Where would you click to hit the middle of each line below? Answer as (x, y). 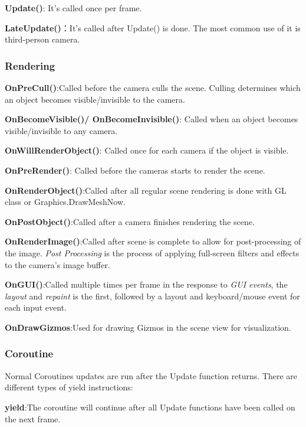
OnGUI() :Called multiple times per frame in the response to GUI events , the (146, 284)
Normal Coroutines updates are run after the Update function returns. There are (151, 375)
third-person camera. (42, 39)
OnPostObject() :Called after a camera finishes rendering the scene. (130, 221)
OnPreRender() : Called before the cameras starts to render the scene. (135, 170)
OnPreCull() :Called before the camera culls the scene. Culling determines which (153, 87)
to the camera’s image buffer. (57, 264)
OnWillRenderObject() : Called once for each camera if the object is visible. (147, 150)
